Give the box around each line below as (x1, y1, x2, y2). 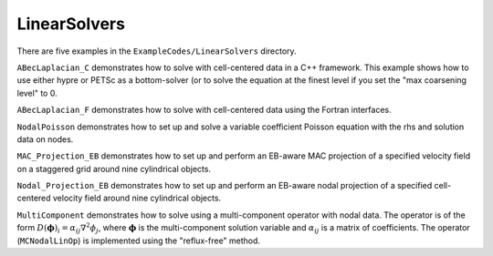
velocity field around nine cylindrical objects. (52, 192, 222, 204)
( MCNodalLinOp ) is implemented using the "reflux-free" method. (16, 235, 260, 246)
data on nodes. (16, 133, 74, 145)
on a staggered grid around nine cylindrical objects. (16, 163, 212, 174)
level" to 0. (16, 87, 58, 98)
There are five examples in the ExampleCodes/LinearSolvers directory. (16, 46, 297, 56)
